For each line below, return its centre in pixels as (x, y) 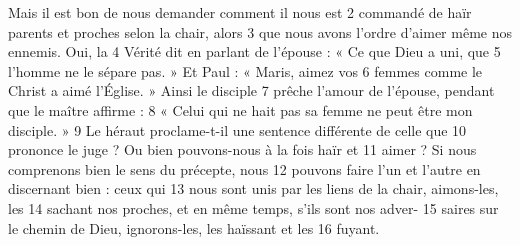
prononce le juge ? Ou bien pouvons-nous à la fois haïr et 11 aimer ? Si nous (242, 149)
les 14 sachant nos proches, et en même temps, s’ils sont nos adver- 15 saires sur (253, 207)
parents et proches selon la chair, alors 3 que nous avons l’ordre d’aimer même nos (260, 31)
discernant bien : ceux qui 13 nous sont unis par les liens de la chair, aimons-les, (253, 188)
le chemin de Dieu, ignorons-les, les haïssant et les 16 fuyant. (194, 227)
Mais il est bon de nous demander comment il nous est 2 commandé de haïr (240, 12)
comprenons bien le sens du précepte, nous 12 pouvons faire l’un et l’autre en (244, 168)
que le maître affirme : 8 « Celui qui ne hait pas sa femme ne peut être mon (240, 109)
